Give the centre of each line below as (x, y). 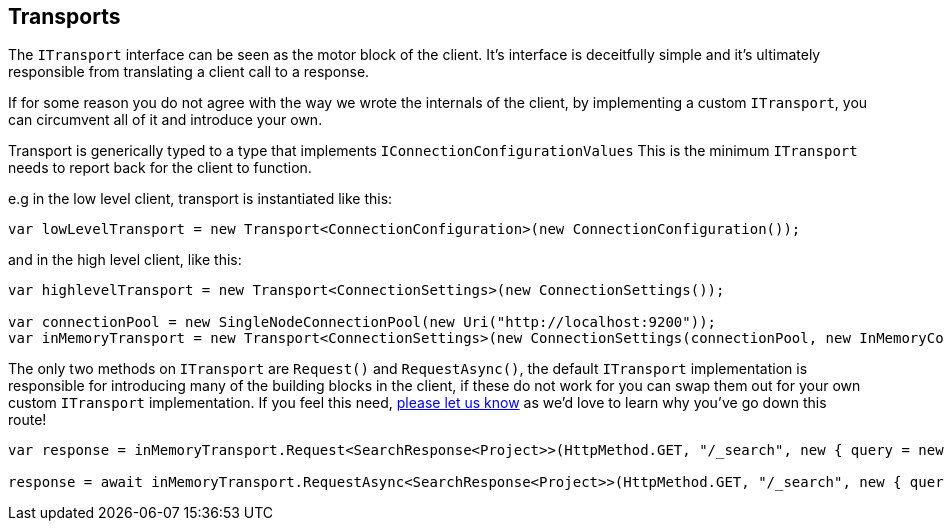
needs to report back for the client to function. (160, 168)
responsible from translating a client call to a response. (189, 72)
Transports (64, 16)
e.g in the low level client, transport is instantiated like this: (200, 199)
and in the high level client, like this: (125, 260)
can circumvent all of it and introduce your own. (165, 120)
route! (27, 420)
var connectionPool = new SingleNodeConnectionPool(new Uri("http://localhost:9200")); (362, 322)
